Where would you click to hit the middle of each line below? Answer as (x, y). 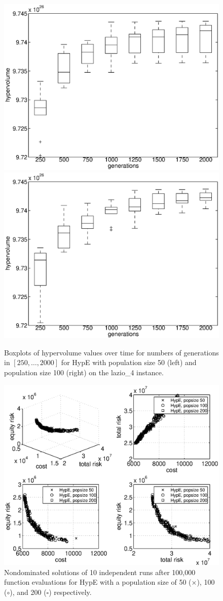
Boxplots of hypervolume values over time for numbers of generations (111, 352)
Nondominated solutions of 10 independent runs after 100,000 (100, 572)
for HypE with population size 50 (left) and (129, 362)
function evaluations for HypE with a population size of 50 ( (98, 582)
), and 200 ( (28, 592)
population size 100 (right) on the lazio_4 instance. (84, 372)
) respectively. (70, 592)
